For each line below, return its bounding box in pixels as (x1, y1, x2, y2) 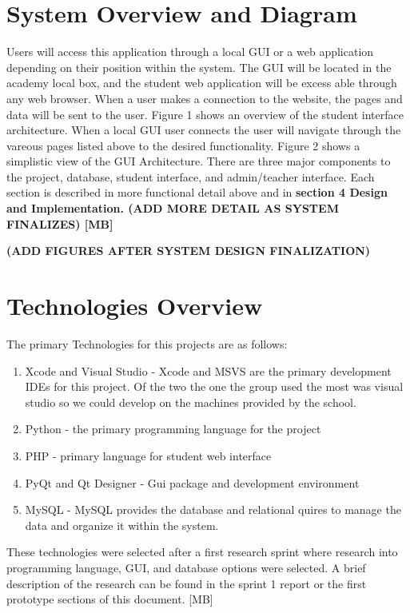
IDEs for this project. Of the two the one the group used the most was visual (25, 378, 404, 395)
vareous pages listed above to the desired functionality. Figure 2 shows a (6, 137, 360, 153)
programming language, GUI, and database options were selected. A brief (6, 559, 366, 575)
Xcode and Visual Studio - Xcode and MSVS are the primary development (25, 362, 392, 379)
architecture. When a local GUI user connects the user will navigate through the (6, 121, 401, 138)
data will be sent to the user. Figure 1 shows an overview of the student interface (6, 105, 404, 122)
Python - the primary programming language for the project (25, 420, 321, 437)
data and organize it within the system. (25, 516, 219, 533)
